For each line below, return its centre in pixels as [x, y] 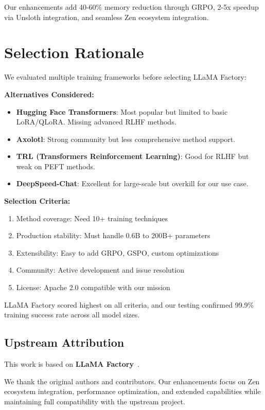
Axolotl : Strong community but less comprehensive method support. [126, 139]
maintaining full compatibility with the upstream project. [95, 401]
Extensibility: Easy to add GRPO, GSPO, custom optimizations [118, 252]
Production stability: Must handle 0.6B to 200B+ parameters [113, 235]
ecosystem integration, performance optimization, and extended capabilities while [132, 391]
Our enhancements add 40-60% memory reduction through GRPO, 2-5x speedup [131, 7]
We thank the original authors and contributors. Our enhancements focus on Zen [132, 381]
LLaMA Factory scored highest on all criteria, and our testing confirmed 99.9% [129, 304]
